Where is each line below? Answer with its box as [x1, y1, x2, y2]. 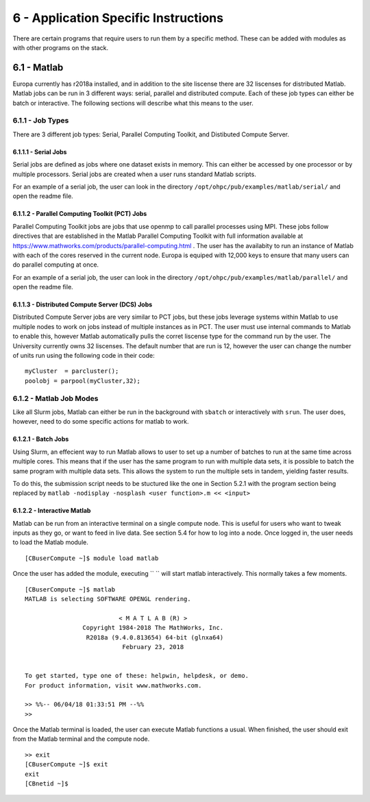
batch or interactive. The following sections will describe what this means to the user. [12, 99, 254, 107]
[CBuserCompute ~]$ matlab [25, 585, 116, 593]
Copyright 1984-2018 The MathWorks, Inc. [82, 624, 224, 632]
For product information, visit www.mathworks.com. [25, 681, 202, 689]
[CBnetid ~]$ [25, 780, 69, 788]
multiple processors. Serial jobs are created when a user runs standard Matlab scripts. [12, 170, 256, 178]
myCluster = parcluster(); [25, 367, 119, 375]
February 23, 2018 [122, 643, 184, 651]
